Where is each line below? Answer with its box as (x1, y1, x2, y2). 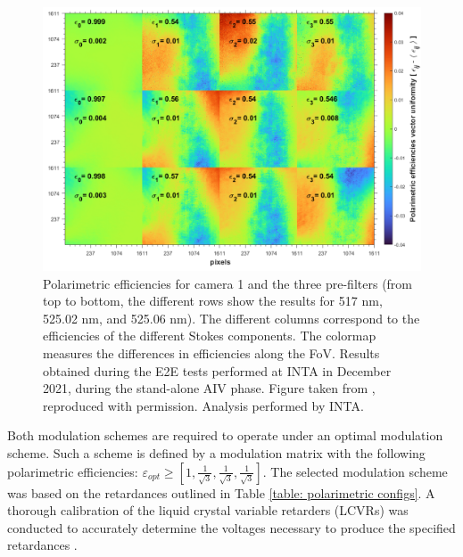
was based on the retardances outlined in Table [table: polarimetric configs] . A (7, 483, 435, 502)
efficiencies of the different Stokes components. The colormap (43, 326, 376, 345)
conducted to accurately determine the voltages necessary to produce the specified (7, 518, 456, 537)
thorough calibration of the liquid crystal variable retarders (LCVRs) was (7, 501, 409, 520)
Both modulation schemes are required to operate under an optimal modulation (7, 426, 443, 445)
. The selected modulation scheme (262, 462, 448, 480)
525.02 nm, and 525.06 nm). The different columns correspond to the (43, 308, 420, 327)
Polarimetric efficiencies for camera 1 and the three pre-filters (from (43, 274, 413, 292)
